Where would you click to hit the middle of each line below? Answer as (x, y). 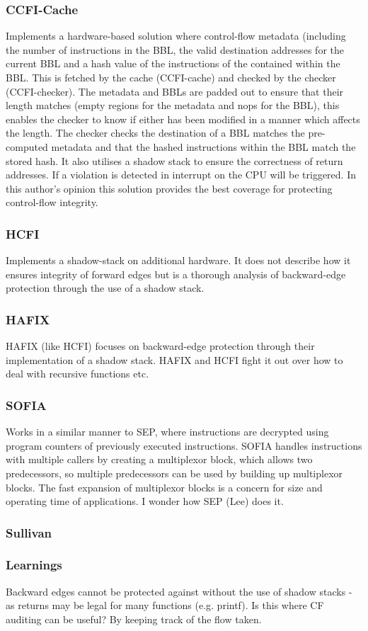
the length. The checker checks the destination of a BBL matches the (155, 133)
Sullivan (29, 532)
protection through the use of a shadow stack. (105, 288)
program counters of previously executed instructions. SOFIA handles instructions (184, 445)
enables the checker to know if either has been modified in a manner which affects (183, 119)
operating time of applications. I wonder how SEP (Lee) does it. (145, 501)
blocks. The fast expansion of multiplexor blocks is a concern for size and (164, 487)
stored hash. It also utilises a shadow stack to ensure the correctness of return (174, 160)
